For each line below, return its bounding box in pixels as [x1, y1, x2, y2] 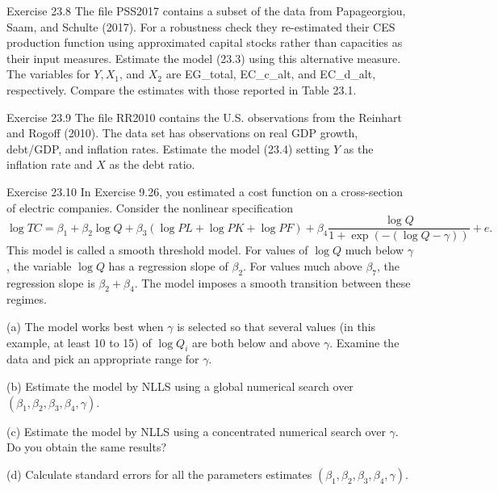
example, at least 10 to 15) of [6, 334, 152, 350]
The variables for [6, 65, 90, 82]
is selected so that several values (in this [177, 317, 376, 334]
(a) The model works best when [6, 317, 164, 334]
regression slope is [6, 274, 95, 291]
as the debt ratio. [109, 156, 195, 173]
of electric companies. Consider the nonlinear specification [6, 199, 294, 216]
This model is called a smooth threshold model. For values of [6, 241, 308, 258]
